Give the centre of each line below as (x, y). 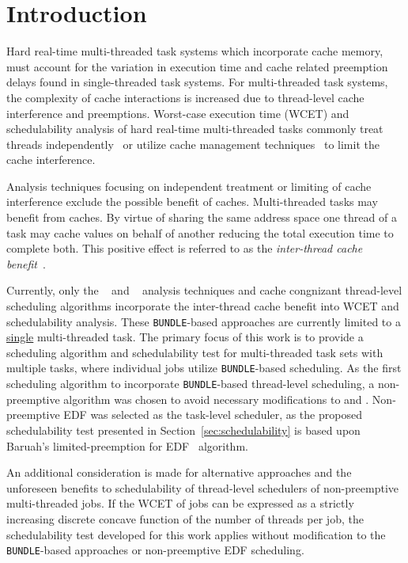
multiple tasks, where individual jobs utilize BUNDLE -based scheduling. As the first (204, 368)
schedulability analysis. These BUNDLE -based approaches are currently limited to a (204, 321)
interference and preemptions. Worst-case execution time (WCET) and (178, 113)
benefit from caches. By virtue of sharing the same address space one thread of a (202, 217)
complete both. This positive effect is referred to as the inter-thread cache (185, 248)
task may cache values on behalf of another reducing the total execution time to (200, 232)
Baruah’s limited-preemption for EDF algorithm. (127, 445)
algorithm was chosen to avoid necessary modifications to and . (216, 399)
